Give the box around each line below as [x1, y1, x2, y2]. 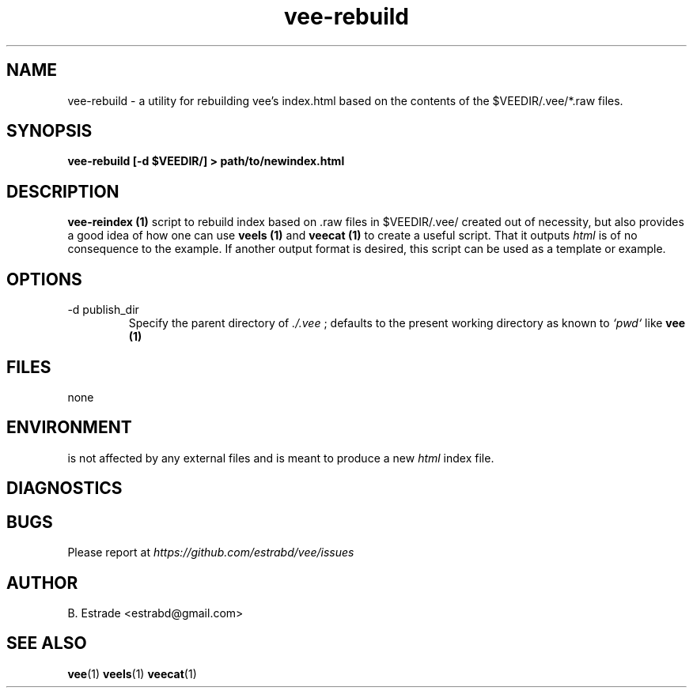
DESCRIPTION [6, 181, 119, 202]
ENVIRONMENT [6, 417, 132, 438]
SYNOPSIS [6, 121, 93, 141]
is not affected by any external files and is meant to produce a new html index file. [67, 451, 494, 465]
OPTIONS [6, 269, 82, 289]
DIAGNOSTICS [6, 478, 123, 499]
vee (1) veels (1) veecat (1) [67, 666, 197, 681]
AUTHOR [6, 572, 78, 593]
